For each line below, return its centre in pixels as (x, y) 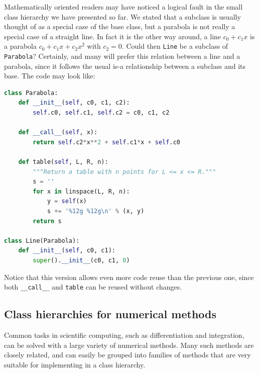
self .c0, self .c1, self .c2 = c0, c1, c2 (101, 113)
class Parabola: (31, 93)
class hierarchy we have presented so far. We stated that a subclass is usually (122, 16)
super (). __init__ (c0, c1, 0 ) (81, 260)
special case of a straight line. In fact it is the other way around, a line (113, 36)
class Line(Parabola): (42, 241)
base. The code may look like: (50, 76)
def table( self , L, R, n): (63, 162)
